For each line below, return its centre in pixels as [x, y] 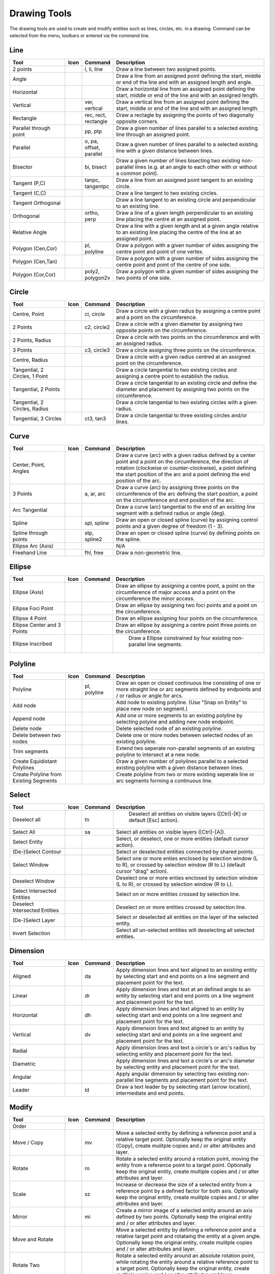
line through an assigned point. [153, 134]
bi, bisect [96, 167]
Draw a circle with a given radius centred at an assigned [183, 357]
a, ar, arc [95, 493]
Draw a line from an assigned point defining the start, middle [189, 75]
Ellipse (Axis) [28, 592]
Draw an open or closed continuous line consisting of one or [189, 683]
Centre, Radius [30, 360]
